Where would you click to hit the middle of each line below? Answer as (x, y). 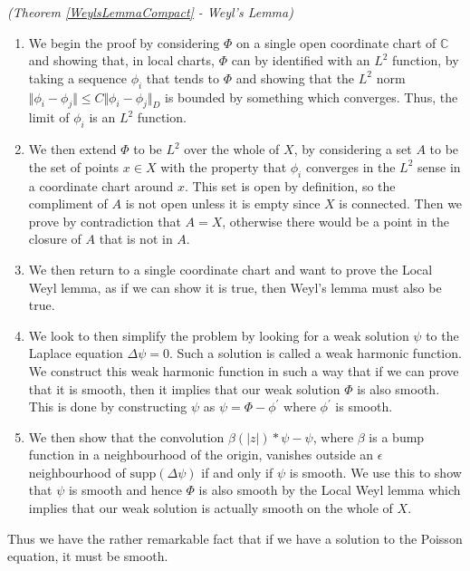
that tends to (183, 77)
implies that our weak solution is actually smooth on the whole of (211, 508)
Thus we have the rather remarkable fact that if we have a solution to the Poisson (235, 538)
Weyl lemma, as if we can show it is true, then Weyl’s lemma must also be (235, 287)
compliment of (68, 203)
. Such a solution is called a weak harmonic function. (315, 353)
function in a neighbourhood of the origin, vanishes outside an (201, 455)
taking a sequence (77, 77)
